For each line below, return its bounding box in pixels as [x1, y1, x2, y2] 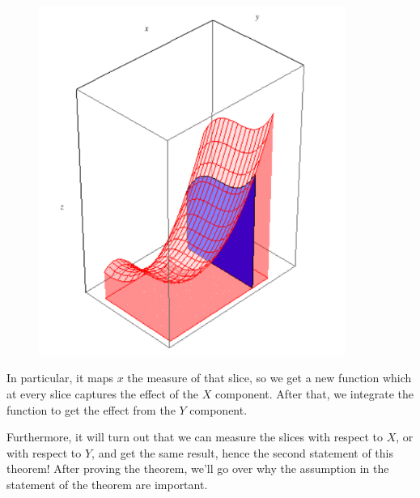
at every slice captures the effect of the [6, 385, 199, 402]
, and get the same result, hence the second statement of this [91, 444, 393, 461]
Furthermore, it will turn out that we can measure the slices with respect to [6, 428, 384, 445]
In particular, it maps [6, 369, 114, 386]
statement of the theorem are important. [6, 475, 208, 492]
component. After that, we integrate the [214, 385, 414, 402]
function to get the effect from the [6, 401, 176, 418]
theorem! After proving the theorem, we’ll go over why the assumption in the [6, 460, 389, 477]
